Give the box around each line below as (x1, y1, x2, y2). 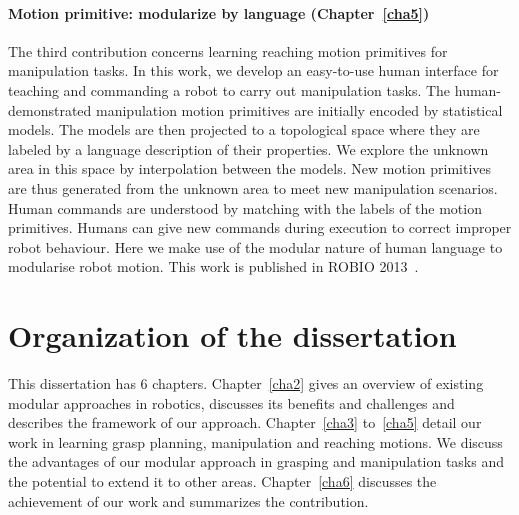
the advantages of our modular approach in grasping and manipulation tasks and (8, 451, 504, 472)
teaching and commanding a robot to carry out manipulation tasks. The (8, 79, 451, 100)
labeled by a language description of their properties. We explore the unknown (8, 138, 489, 159)
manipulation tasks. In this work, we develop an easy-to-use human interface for (8, 60, 499, 81)
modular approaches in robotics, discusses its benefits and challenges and (8, 392, 455, 413)
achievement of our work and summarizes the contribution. (8, 490, 369, 511)
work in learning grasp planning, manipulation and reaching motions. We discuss (8, 431, 503, 452)
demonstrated (8, 99, 92, 120)
